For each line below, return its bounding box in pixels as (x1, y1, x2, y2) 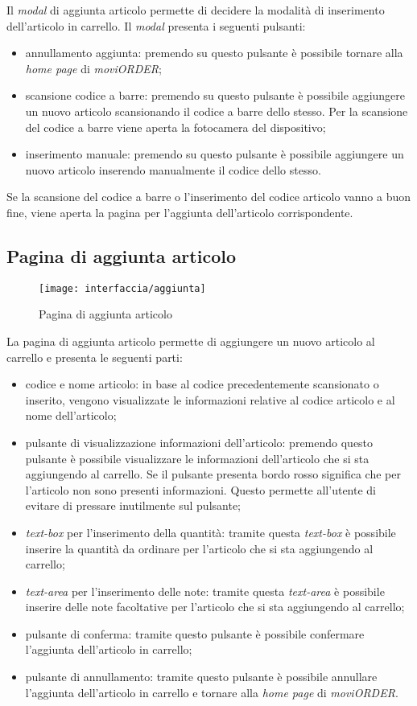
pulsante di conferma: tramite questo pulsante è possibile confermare (25, 625, 365, 642)
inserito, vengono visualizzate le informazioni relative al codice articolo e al (25, 391, 395, 408)
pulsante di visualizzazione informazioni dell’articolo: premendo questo (25, 433, 374, 450)
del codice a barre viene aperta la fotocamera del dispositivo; (25, 118, 326, 135)
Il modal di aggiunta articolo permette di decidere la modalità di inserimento (6, 2, 385, 18)
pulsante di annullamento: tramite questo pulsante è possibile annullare (25, 668, 378, 685)
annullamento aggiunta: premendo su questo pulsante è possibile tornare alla (25, 44, 403, 61)
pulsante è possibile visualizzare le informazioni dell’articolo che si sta (25, 449, 370, 466)
